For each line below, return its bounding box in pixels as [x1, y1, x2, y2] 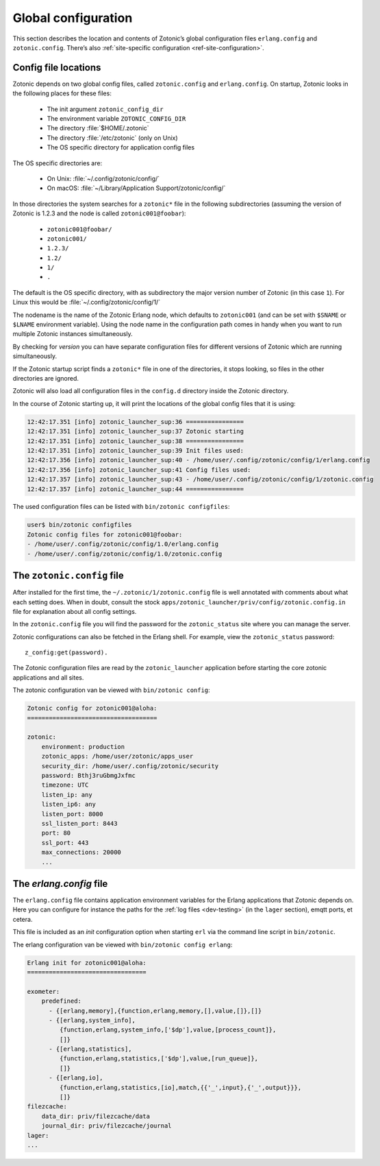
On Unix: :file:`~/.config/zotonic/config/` [47, 174, 160, 182]
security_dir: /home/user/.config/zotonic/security [41, 762, 219, 770]
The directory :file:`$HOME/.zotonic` [47, 124, 150, 132]
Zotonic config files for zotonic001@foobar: [27, 530, 183, 538]
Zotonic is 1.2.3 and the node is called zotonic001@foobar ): [12, 209, 186, 217]
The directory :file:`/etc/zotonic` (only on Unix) [47, 134, 178, 142]
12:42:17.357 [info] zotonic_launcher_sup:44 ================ [27, 485, 244, 493]
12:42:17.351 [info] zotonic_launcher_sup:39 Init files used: [27, 447, 244, 454]
